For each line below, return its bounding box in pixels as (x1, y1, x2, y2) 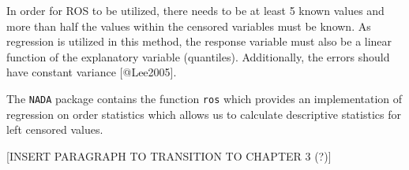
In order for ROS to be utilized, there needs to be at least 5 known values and (6, 2, 385, 18)
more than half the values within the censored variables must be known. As (6, 17, 371, 34)
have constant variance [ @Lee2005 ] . (6, 64, 177, 80)
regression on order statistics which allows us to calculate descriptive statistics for (6, 105, 401, 122)
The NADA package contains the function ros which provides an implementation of (6, 90, 403, 106)
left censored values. (6, 121, 103, 138)
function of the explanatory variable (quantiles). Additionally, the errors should (6, 48, 390, 65)
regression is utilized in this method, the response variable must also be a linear (6, 33, 392, 50)
